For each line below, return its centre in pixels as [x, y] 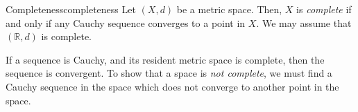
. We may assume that [304, 22]
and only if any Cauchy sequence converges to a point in [126, 22]
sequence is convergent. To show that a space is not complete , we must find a [169, 73]
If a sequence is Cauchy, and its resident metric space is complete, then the [165, 59]
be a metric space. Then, [229, 9]
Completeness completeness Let [71, 9]
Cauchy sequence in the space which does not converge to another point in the [172, 86]
